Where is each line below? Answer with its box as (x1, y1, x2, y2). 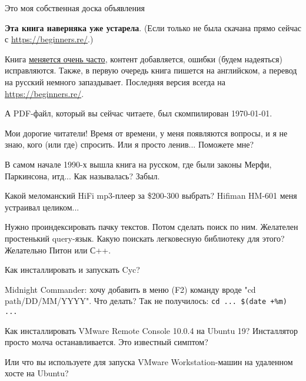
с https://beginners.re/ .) (5, 33, 94, 45)
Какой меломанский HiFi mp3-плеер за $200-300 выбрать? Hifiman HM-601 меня (5, 189, 297, 202)
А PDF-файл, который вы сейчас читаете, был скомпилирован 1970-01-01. (5, 107, 272, 119)
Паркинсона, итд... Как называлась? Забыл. (5, 169, 160, 182)
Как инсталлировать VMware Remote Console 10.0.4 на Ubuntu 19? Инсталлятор (5, 324, 298, 336)
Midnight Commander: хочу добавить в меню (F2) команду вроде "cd (5, 283, 256, 295)
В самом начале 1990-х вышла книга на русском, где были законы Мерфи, (5, 158, 272, 170)
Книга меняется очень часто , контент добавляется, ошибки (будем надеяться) (5, 52, 282, 65)
